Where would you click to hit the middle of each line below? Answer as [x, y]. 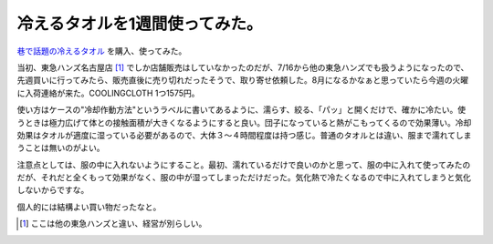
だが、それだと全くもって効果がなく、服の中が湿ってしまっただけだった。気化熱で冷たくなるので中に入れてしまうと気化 [244, 178]
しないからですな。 [53, 190]
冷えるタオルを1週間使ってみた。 [140, 24]
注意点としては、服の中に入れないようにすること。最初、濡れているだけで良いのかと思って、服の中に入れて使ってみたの [244, 165]
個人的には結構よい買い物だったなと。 [89, 207]
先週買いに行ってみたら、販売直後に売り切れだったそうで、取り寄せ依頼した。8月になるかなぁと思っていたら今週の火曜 [243, 80]
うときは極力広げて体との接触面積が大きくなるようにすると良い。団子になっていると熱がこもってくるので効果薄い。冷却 [244, 122]
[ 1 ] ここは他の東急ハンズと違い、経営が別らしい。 [113, 224]
